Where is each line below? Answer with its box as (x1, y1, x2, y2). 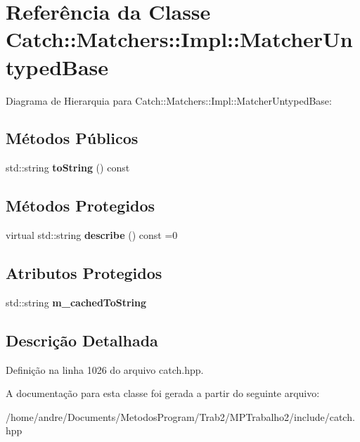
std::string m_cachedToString (6, 294, 147, 309)
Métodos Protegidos (6, 195, 155, 216)
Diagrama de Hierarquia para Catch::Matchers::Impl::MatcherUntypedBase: (6, 93, 332, 108)
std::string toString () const (6, 160, 130, 175)
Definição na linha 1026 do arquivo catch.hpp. (6, 362, 204, 377)
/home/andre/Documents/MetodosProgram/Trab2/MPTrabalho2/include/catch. (6, 409, 355, 424)
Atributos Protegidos (6, 262, 162, 284)
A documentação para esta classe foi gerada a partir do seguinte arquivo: (6, 386, 320, 401)
